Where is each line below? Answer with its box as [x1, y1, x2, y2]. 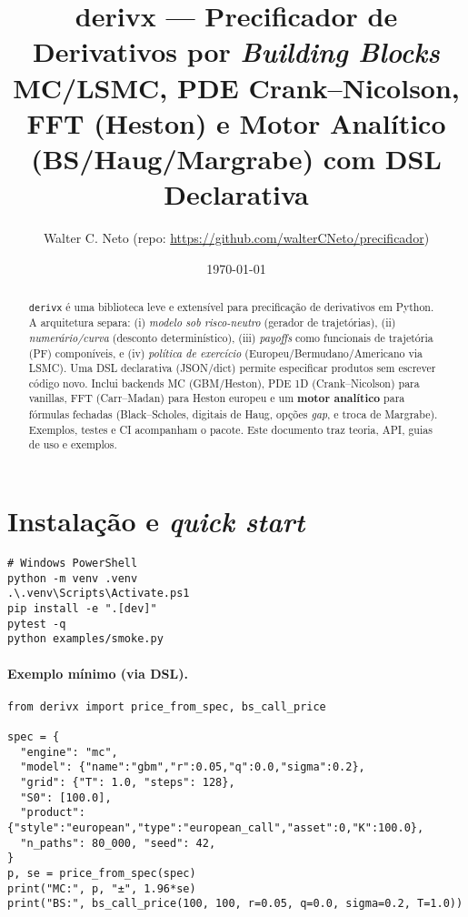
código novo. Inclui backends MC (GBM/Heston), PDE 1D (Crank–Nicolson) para [28, 375, 420, 390]
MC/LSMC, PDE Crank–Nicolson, [13, 68, 460, 106]
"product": [20, 806, 85, 820]
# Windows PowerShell [7, 557, 138, 570]
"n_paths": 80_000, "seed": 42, [20, 836, 216, 850]
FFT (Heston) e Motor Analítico [26, 104, 446, 141]
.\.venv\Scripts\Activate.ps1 [7, 587, 190, 600]
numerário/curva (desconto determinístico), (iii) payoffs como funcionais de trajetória [28, 329, 433, 345]
